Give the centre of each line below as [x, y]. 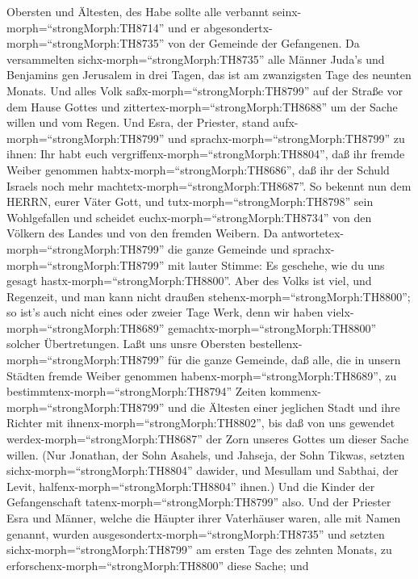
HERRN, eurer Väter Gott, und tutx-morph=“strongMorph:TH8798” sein [190, 201]
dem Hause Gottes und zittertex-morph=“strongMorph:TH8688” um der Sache [202, 106]
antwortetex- [312, 233]
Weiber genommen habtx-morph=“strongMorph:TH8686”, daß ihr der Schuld [198, 169]
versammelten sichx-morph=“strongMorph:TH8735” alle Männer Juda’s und [196, 59]
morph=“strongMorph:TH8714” [86, 27]
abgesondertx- [238, 27]
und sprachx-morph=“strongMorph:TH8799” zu [286, 138]
